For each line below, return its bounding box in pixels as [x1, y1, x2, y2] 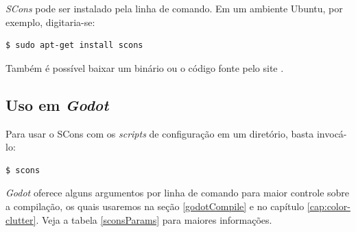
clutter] [5, 212, 36, 227]
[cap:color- [307, 198, 351, 213]
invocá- [316, 126, 347, 140]
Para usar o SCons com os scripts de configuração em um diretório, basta [5, 126, 314, 140]
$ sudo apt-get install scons [5, 40, 143, 51]
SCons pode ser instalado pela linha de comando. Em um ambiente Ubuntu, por [5, 1, 343, 15]
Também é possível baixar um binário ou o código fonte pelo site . [5, 60, 284, 75]
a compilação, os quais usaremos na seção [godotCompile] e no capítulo [5, 198, 305, 213]
